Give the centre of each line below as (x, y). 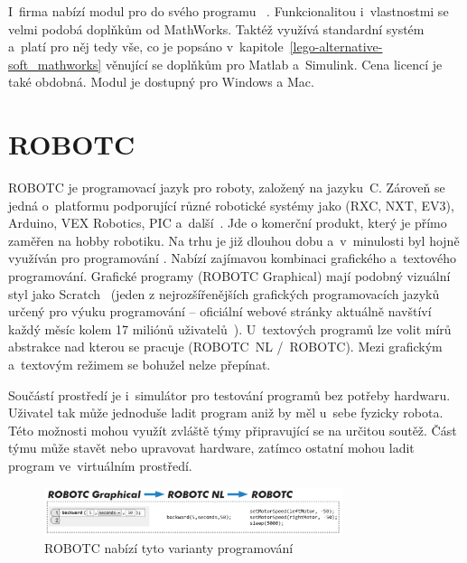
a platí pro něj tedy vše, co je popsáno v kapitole (146, 47)
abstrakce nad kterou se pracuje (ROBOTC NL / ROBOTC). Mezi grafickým (225, 347)
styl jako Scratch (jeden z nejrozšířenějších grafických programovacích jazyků (224, 293)
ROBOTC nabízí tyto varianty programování (169, 548)
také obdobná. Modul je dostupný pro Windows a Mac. (161, 82)
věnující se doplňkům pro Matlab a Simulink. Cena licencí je (274, 64)
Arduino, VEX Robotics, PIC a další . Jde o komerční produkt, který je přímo (228, 223)
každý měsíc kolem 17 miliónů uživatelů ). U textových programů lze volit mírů (230, 328)
